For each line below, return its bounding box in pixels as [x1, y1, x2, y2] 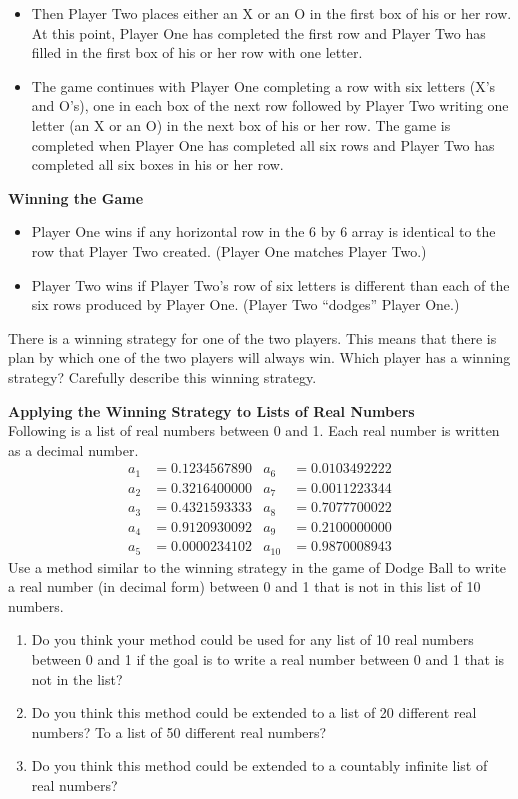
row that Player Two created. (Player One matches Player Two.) [31, 240, 427, 261]
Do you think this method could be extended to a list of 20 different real [31, 702, 477, 723]
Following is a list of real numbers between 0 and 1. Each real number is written [8, 420, 500, 441]
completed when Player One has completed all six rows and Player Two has [31, 134, 495, 155]
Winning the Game [8, 187, 144, 208]
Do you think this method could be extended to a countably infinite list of [31, 755, 488, 776]
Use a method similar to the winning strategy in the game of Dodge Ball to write [8, 556, 507, 577]
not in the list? [31, 668, 123, 689]
